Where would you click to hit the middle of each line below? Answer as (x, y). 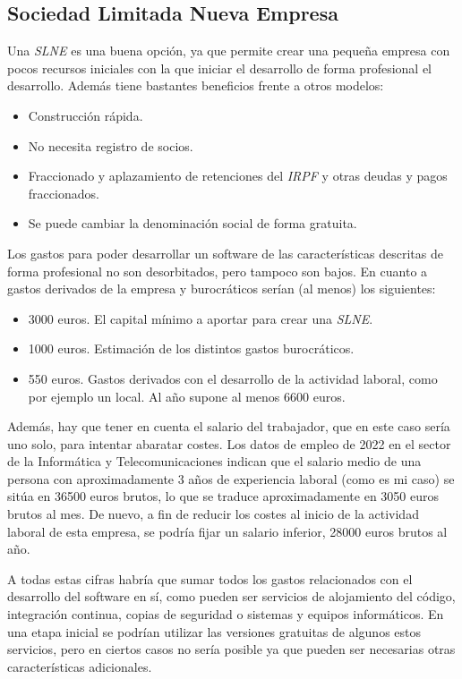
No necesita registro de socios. (111, 145)
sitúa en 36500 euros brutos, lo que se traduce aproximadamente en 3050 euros (223, 496)
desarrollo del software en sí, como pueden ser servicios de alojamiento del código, (231, 596)
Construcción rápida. (86, 115)
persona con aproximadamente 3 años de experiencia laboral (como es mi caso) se (231, 478)
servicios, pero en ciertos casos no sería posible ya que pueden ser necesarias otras (231, 649)
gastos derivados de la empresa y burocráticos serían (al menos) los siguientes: (222, 289)
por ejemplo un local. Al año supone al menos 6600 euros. (187, 396)
